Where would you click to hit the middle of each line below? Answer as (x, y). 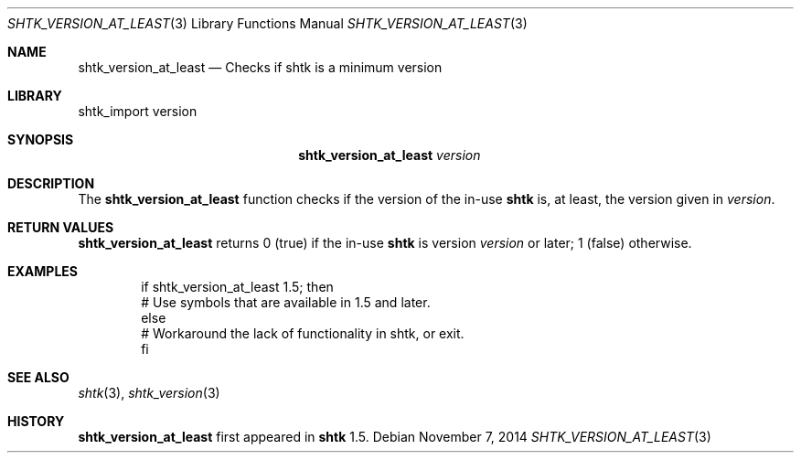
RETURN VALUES (61, 227)
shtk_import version (138, 111)
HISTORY (36, 421)
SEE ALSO (38, 377)
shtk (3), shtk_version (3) (149, 393)
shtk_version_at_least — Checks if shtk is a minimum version (260, 67)
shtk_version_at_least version (390, 155)
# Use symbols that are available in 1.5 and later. (286, 302)
